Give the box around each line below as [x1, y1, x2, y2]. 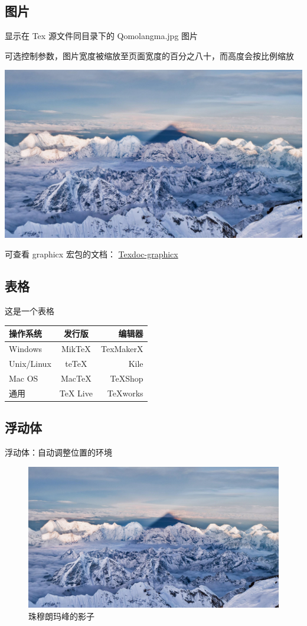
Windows [9, 343, 43, 355]
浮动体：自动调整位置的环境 [5, 446, 112, 459]
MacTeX [61, 372, 92, 384]
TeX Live [59, 386, 93, 399]
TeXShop [110, 372, 143, 384]
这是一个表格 [5, 305, 54, 317]
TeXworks [107, 386, 143, 399]
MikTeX [61, 343, 91, 355]
